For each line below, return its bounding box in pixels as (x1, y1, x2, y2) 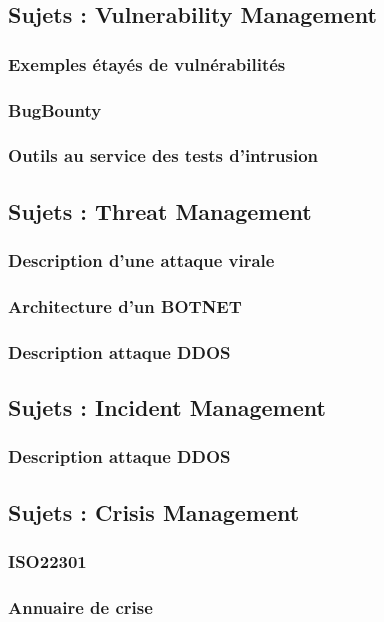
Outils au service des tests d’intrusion (8, 143, 319, 168)
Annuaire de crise (8, 594, 153, 619)
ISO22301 (8, 548, 87, 573)
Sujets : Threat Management (8, 195, 312, 226)
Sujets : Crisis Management (8, 496, 300, 527)
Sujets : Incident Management (8, 392, 326, 423)
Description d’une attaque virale (8, 248, 275, 273)
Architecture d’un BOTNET (8, 293, 242, 318)
